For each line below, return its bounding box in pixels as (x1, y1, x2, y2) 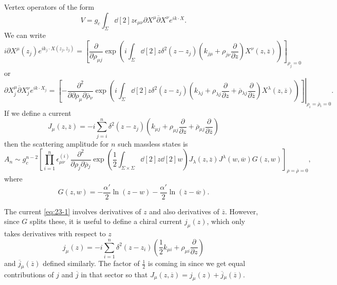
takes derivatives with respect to (4, 228, 106, 239)
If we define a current (4, 107, 71, 118)
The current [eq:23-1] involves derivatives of (4, 206, 141, 216)
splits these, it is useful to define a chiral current (29, 216, 182, 227)
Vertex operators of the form (4, 2, 95, 12)
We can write (4, 30, 46, 40)
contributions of (4, 269, 54, 279)
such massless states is (118, 138, 188, 149)
